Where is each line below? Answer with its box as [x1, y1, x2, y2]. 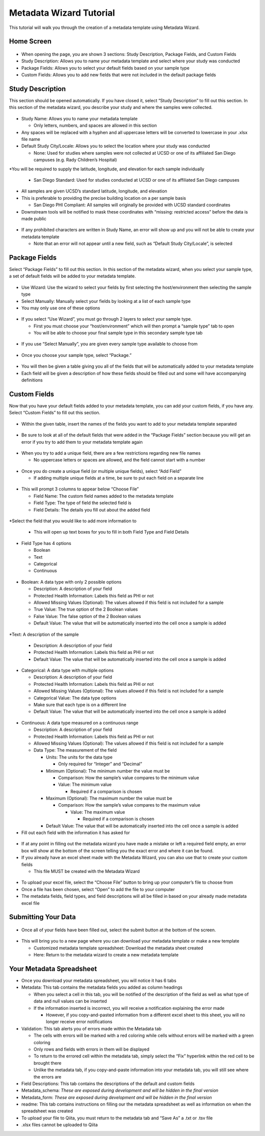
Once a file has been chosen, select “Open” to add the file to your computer [21, 886, 175, 892]
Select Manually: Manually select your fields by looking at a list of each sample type [21, 298, 191, 304]
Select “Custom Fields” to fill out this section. [9, 410, 101, 416]
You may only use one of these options [21, 305, 101, 311]
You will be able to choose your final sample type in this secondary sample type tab [33, 330, 203, 336]
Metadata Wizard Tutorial [9, 7, 115, 18]
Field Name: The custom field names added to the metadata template [33, 493, 174, 499]
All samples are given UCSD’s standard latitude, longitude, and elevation [21, 188, 167, 194]
